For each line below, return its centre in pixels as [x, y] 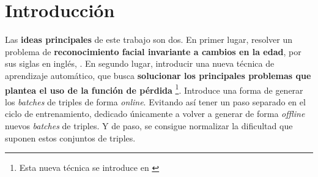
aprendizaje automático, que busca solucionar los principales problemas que [158, 75]
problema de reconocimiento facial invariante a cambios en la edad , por [153, 51]
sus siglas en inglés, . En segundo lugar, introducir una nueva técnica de [140, 63]
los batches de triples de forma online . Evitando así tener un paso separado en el [155, 101]
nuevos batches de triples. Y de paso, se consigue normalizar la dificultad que [149, 125]
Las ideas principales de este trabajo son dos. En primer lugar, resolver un [149, 40]
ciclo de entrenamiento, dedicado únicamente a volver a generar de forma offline [155, 114]
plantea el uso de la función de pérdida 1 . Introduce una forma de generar [154, 89]
